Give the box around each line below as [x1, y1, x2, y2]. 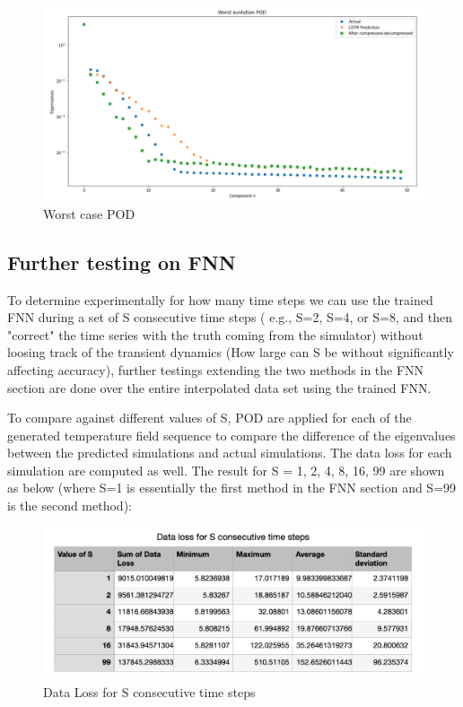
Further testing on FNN [7, 248, 236, 275]
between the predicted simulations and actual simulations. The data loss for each [7, 443, 452, 462]
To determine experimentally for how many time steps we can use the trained [7, 290, 433, 309]
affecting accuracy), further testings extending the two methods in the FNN [7, 360, 424, 379]
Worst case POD [43, 204, 135, 223]
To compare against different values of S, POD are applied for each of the [7, 408, 412, 427]
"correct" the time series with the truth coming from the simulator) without [7, 325, 424, 344]
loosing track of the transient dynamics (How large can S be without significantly [7, 343, 454, 362]
